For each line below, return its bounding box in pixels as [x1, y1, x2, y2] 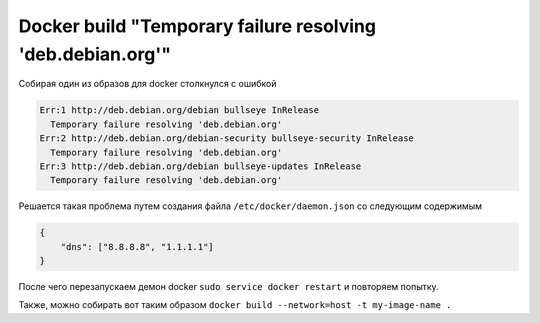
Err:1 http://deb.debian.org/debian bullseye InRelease [39, 105, 320, 116]
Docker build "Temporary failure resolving [18, 15, 377, 37]
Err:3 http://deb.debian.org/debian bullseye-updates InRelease [39, 160, 362, 172]
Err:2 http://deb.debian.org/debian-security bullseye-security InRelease [39, 133, 415, 144]
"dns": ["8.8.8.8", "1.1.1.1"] [60, 241, 214, 252]
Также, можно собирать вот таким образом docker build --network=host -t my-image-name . [18, 299, 452, 311]
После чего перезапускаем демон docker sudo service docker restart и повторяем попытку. [18, 281, 439, 293]
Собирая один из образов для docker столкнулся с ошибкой [18, 78, 277, 90]
